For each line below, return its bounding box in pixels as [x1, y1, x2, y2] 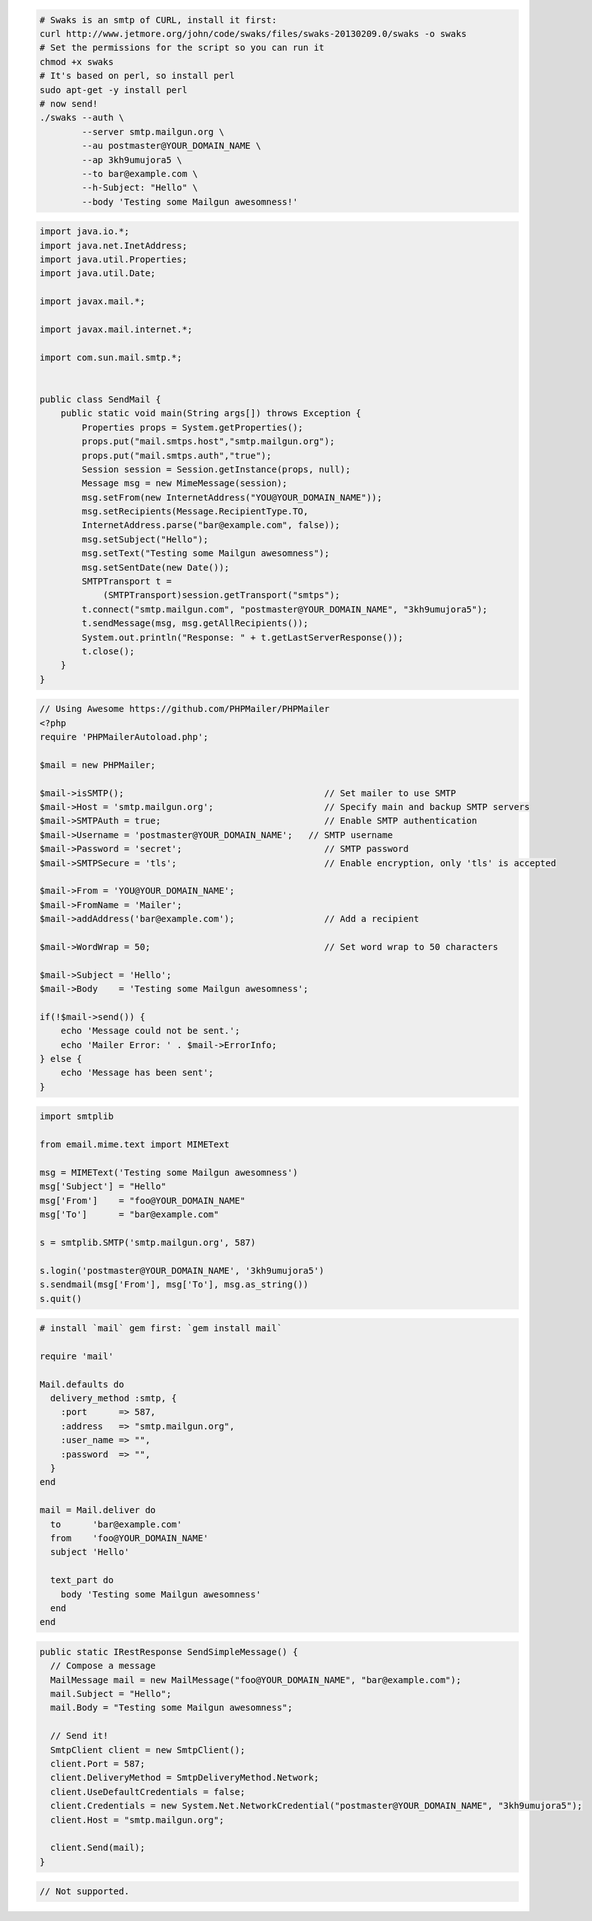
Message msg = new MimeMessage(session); [81, 478, 288, 489]
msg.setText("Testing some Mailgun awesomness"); [81, 548, 330, 559]
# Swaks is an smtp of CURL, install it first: [39, 14, 277, 25]
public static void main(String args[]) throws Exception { [60, 408, 362, 419]
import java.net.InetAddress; [39, 240, 188, 251]
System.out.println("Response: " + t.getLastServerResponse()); [81, 631, 404, 643]
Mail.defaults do [39, 1378, 125, 1390]
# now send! [39, 98, 99, 109]
